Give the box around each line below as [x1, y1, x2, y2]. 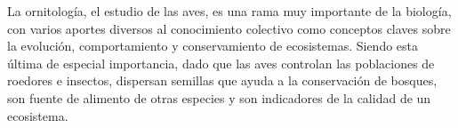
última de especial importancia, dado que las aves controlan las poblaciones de [7, 53, 435, 72]
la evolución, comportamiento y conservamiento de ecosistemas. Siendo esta [7, 36, 419, 55]
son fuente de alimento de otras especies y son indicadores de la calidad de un [7, 88, 431, 107]
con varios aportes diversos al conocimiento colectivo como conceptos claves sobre [7, 19, 451, 37]
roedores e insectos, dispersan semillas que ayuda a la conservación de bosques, [7, 71, 438, 90]
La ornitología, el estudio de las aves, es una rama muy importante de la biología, [7, 2, 452, 20]
